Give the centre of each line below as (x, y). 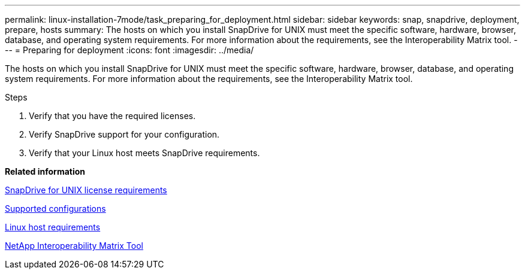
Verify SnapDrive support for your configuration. (124, 134)
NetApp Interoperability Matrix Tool (74, 246)
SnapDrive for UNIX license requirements (86, 190)
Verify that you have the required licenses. (112, 116)
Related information (45, 171)
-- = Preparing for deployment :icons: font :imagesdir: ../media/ (129, 50)
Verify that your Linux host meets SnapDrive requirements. (144, 153)
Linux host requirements (53, 227)
